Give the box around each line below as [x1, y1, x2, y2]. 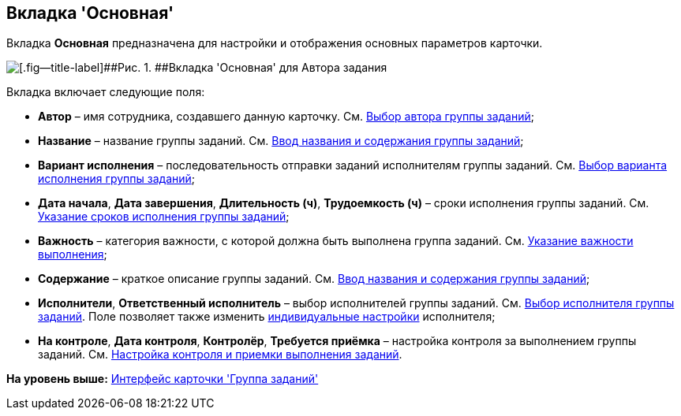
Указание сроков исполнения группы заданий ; [38, 210, 290, 224]
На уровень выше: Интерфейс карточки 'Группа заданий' [6, 372, 319, 386]
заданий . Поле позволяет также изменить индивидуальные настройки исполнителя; [38, 310, 496, 324]
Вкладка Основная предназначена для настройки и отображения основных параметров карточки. [6, 36, 543, 50]
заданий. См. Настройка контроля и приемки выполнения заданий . [38, 347, 402, 362]
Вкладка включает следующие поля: [6, 85, 205, 99]
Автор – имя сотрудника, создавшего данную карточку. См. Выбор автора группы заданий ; [38, 110, 534, 124]
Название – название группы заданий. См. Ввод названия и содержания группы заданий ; [38, 134, 524, 148]
